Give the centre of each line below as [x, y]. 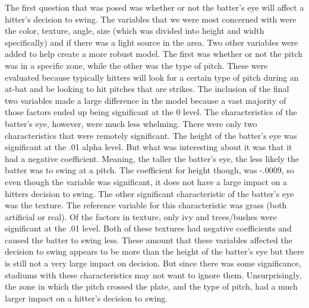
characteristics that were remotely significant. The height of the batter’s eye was [151, 135]
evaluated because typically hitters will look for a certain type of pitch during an [152, 77]
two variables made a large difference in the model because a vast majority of [146, 100]
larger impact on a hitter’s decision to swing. [86, 298]
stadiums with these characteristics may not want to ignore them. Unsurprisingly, [153, 274]
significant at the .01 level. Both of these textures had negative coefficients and [148, 228]
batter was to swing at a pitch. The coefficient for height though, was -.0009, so [149, 170]
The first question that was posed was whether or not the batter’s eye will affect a [154, 7]
